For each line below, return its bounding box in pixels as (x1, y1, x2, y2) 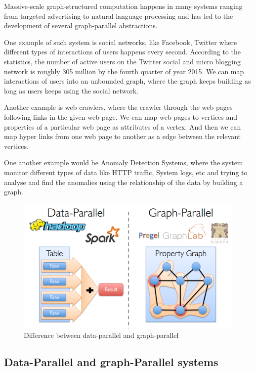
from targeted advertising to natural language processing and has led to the (4, 10, 233, 21)
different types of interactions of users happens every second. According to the (4, 46, 241, 57)
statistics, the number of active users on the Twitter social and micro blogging (4, 56, 241, 66)
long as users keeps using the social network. (4, 85, 138, 95)
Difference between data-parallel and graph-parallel (24, 330, 179, 340)
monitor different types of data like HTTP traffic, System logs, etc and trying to (4, 167, 248, 177)
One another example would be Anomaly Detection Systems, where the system (4, 157, 243, 168)
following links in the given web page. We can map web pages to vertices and (4, 111, 237, 122)
